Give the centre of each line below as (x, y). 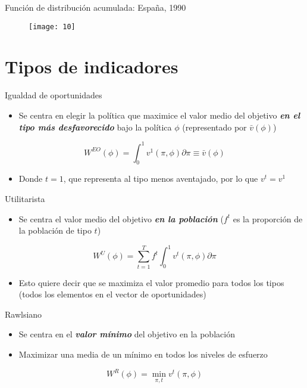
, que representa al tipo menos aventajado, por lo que (161, 179)
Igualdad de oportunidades (54, 95)
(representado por (214, 127)
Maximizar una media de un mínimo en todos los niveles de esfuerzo (143, 354)
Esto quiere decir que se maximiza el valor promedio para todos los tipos (151, 282)
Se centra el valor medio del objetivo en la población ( (121, 218)
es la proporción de (268, 218)
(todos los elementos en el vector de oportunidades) (112, 294)
